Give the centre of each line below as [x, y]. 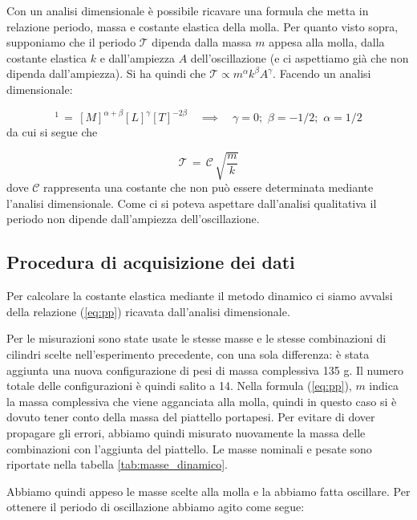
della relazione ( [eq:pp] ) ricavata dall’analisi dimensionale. [148, 311]
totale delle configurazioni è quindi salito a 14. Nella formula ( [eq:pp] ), [179, 386]
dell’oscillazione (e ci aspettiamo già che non [300, 57]
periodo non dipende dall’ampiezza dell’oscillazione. [133, 219]
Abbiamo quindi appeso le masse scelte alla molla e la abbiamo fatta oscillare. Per [208, 491]
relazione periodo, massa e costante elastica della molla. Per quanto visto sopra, [202, 26]
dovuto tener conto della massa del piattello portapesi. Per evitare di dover [191, 417]
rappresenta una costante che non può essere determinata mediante [208, 187]
